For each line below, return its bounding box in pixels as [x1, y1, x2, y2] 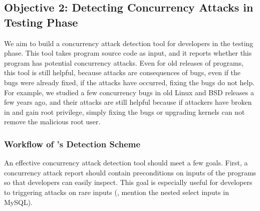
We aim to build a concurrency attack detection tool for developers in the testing [4, 38, 253, 48]
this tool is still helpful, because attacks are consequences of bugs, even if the [4, 67, 240, 78]
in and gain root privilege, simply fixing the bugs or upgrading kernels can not [4, 106, 245, 117]
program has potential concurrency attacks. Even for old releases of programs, [4, 57, 244, 68]
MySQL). [4, 196, 33, 207]
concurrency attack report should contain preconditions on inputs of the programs [4, 167, 256, 177]
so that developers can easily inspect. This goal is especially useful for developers [4, 177, 252, 187]
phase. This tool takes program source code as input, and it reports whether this [4, 48, 252, 58]
